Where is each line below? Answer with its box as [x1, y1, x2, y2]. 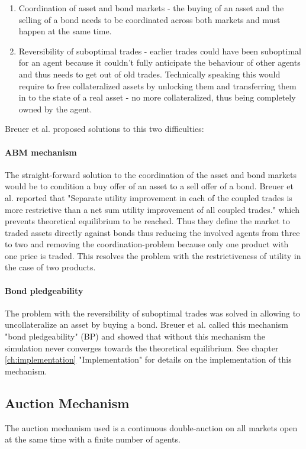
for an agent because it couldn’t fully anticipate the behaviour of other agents [18, 56, 301, 69]
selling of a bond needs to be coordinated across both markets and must [18, 13, 281, 25]
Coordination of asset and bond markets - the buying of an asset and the [18, 2, 284, 14]
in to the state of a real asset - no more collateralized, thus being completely [18, 91, 296, 104]
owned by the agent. [18, 102, 92, 115]
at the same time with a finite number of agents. [5, 433, 181, 445]
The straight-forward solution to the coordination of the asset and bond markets [5, 168, 297, 180]
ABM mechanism [5, 146, 77, 158]
